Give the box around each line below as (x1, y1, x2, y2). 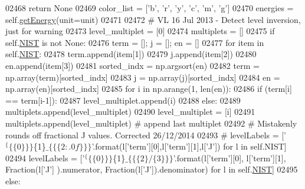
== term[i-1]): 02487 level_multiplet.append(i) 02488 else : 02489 (5, 94, 241, 106)
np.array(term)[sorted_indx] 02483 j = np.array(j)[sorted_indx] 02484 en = (5, 71, 280, 83)
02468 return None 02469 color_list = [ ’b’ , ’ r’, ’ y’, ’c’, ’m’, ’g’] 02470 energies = (5, 2, 294, 14)
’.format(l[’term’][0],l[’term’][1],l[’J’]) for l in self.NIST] (91, 140, 287, 152)
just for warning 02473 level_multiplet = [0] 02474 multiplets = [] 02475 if (5, 25, 275, 37)
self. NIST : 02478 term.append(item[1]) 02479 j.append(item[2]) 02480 (5, 48, 257, 60)
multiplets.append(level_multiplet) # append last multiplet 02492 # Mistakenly (5, 117, 297, 129)
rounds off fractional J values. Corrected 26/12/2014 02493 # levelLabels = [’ (5, 128, 286, 141)
